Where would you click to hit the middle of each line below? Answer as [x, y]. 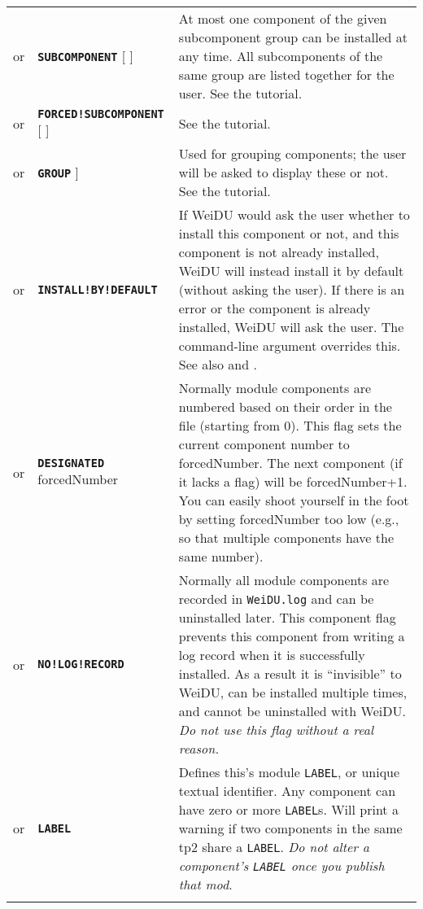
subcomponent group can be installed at [293, 37]
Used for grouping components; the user [292, 153]
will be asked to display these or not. [283, 172]
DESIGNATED [71, 463]
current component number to [264, 444]
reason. [199, 748]
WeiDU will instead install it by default [291, 271]
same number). [221, 556]
